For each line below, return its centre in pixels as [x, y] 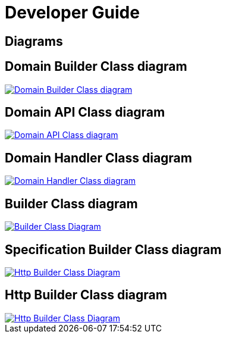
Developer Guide [72, 12]
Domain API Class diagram [85, 112]
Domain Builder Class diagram [96, 67]
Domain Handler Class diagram [98, 158]
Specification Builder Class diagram [113, 249]
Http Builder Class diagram [86, 295]
